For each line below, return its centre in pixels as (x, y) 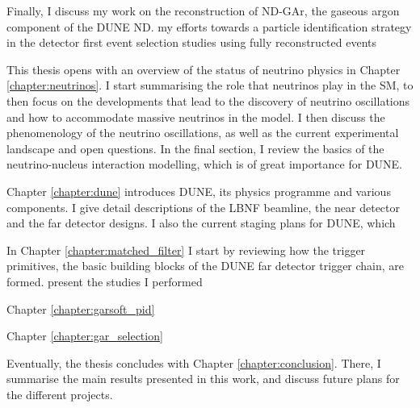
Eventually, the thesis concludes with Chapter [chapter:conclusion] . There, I (194, 362)
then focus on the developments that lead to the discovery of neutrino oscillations (208, 100)
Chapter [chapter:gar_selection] (85, 336)
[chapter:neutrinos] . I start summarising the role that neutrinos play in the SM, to (210, 85)
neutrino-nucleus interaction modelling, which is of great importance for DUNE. (204, 164)
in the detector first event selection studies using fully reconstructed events (191, 42)
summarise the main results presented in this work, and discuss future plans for (203, 379)
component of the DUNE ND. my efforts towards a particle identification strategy (209, 26)
